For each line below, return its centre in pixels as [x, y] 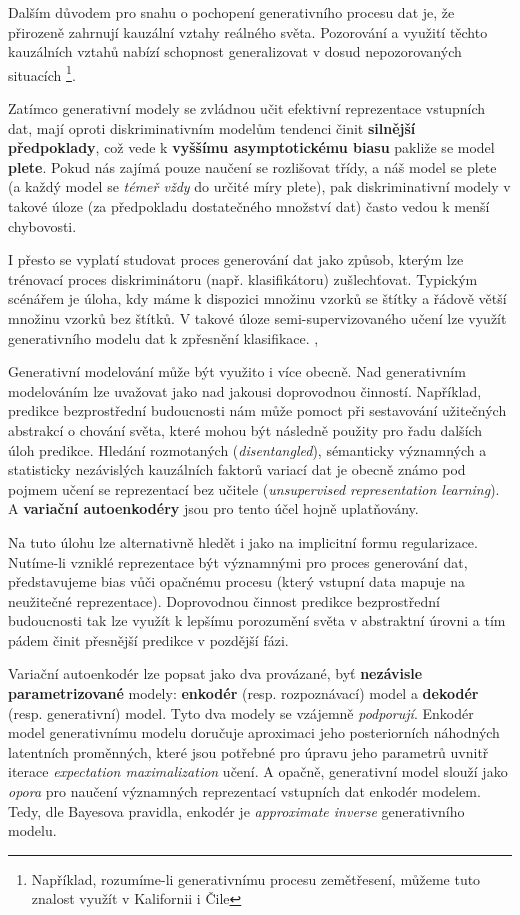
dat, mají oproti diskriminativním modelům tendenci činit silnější [212, 127]
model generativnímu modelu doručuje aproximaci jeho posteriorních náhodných [254, 732]
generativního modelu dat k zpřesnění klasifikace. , [163, 337]
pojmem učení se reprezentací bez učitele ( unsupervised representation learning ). [254, 488]
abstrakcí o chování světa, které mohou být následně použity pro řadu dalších [245, 429]
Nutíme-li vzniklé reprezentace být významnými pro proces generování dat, [238, 561]
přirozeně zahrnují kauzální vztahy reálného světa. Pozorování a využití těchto [248, 31]
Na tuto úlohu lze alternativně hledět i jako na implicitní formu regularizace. [243, 541]
